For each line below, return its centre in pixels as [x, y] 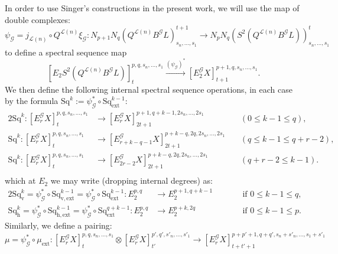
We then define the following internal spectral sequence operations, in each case [149, 89]
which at [20, 180]
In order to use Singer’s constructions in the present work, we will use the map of [152, 8]
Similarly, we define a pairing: [58, 225]
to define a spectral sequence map [66, 52]
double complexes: [38, 19]
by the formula [32, 101]
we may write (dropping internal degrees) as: [131, 180]
